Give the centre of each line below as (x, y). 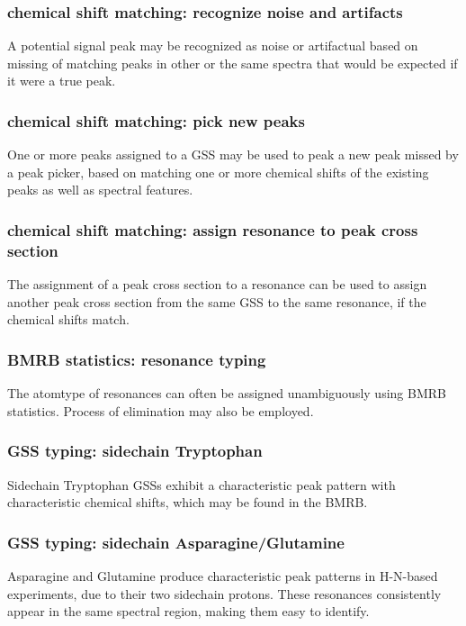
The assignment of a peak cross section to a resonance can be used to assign (217, 284)
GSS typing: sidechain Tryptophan (135, 451)
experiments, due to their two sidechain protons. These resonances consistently (224, 593)
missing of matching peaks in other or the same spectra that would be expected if (233, 63)
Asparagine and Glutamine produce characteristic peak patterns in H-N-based (223, 575)
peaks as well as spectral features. (100, 190)
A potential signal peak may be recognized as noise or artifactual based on (213, 45)
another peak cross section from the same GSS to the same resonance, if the (217, 301)
